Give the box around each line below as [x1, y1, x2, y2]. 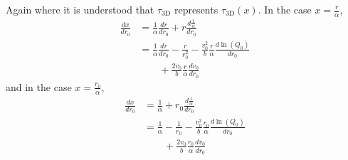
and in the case [6, 79, 72, 94]
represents [174, 2, 218, 16]
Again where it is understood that [6, 2, 154, 16]
